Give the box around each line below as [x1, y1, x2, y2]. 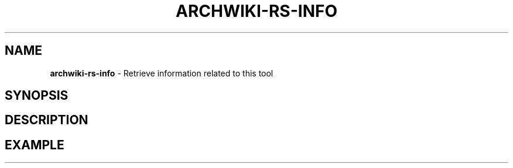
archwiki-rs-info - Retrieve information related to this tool [50, 68, 273, 78]
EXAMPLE [5, 137, 64, 152]
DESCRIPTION [5, 113, 88, 128]
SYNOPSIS [5, 88, 69, 103]
